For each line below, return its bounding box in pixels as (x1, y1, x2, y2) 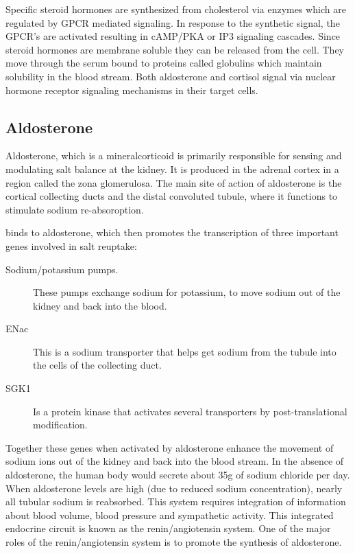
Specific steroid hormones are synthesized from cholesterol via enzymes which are (5, 2, 346, 16)
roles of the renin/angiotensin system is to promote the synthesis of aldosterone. (5, 535, 342, 549)
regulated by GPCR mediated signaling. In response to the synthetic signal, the (5, 15, 340, 30)
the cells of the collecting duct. (33, 358, 162, 372)
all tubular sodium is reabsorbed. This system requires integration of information (5, 494, 346, 509)
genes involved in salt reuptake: (5, 238, 137, 253)
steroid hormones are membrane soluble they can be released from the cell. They (5, 42, 344, 56)
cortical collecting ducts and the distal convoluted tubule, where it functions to (5, 189, 338, 203)
